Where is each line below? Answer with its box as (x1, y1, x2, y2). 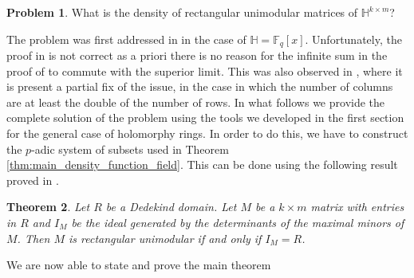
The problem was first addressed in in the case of (6, 30, 246, 47)
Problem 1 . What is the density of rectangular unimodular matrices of (6, 4, 358, 20)
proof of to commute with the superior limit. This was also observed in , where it (6, 62, 403, 79)
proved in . (6, 171, 59, 188)
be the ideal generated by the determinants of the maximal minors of (71, 213, 404, 230)
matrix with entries (310, 198, 404, 215)
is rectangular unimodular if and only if (69, 229, 262, 246)
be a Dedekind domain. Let (105, 198, 237, 215)
